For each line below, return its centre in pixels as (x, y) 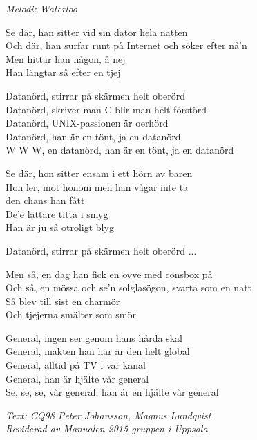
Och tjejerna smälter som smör (71, 314)
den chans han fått (45, 200)
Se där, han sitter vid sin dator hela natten (97, 31)
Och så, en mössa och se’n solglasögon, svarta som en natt (129, 287)
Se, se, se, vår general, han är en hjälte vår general (112, 392)
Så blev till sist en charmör (63, 301)
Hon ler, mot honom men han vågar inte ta (97, 186)
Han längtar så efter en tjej (63, 72)
